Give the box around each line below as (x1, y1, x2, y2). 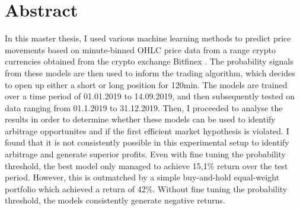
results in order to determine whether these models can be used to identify (5, 113, 276, 125)
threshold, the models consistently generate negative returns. (5, 194, 225, 206)
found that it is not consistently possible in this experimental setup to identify (5, 136, 289, 148)
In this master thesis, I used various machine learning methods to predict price (5, 32, 291, 44)
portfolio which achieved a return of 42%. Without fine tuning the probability (5, 182, 288, 195)
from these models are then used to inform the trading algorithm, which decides (5, 66, 295, 79)
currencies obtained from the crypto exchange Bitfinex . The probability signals (5, 55, 293, 67)
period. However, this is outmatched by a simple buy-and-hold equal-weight (5, 171, 280, 183)
